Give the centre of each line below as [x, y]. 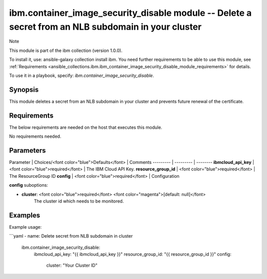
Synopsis [24, 90]
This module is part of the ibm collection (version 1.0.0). [66, 50]
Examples [25, 215]
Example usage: [25, 227]
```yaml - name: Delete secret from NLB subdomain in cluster [71, 236]
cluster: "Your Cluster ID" [72, 265]
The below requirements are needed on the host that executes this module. [86, 127]
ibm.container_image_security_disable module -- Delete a [131, 13]
